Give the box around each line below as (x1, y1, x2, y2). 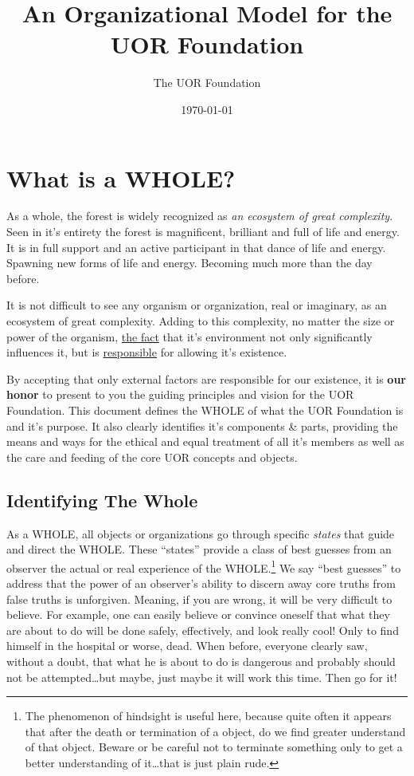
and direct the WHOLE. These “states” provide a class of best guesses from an (6, 541, 392, 557)
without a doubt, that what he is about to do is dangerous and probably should (6, 652, 396, 669)
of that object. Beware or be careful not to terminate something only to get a (25, 739, 403, 755)
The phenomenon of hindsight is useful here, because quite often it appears (25, 707, 392, 724)
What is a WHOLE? (6, 161, 236, 194)
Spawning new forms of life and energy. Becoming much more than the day (6, 254, 373, 271)
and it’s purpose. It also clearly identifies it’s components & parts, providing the (6, 417, 398, 434)
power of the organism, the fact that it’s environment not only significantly (6, 328, 373, 345)
